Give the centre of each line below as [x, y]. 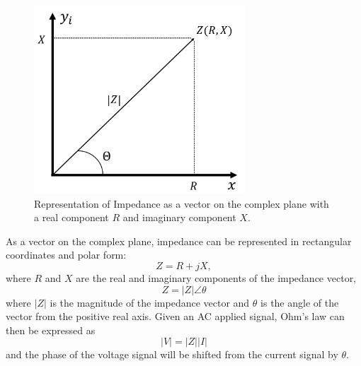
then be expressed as [51, 330]
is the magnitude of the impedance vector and [150, 302]
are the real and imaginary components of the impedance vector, [216, 278]
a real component [71, 217]
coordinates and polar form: [66, 255]
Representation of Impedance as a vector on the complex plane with [182, 203]
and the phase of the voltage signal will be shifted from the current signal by [172, 354]
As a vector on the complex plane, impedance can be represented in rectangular [179, 241]
